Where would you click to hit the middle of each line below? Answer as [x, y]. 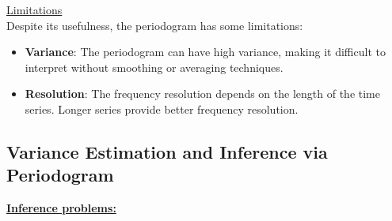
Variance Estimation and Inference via [167, 151]
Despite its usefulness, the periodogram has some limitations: [155, 25]
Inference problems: [61, 208]
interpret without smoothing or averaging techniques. [154, 67]
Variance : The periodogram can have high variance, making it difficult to [205, 52]
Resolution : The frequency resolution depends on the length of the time [202, 94]
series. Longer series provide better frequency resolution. [162, 109]
